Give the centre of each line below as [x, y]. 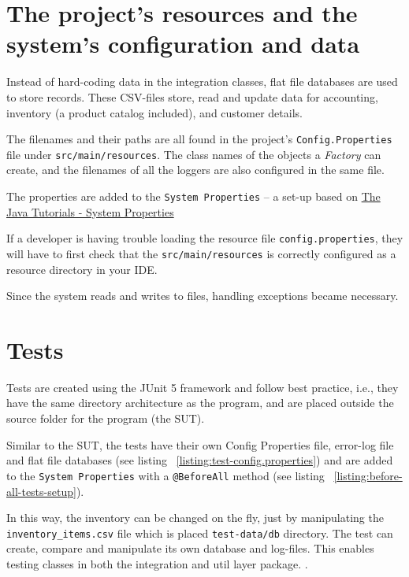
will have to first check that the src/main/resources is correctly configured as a [201, 253]
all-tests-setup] [41, 491]
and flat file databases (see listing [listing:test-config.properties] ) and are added [200, 460]
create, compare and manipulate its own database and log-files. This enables [190, 548]
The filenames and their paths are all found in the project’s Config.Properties [199, 139]
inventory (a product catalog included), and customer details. [154, 112]
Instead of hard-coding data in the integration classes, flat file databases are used [202, 81]
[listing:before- [368, 475]
